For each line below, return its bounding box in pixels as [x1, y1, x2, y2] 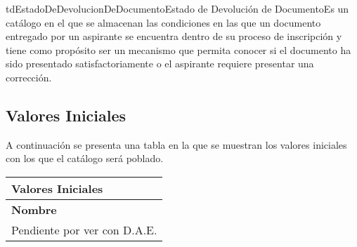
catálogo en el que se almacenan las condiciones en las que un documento [6, 15, 321, 29]
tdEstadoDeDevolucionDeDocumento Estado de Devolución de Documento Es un [6, 1, 349, 15]
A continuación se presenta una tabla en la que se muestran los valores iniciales [6, 137, 347, 152]
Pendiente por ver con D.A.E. [11, 221, 157, 238]
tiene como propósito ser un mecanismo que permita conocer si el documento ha [6, 42, 351, 57]
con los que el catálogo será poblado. [6, 151, 164, 166]
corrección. [6, 69, 52, 84]
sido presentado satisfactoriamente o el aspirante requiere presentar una [6, 56, 314, 71]
